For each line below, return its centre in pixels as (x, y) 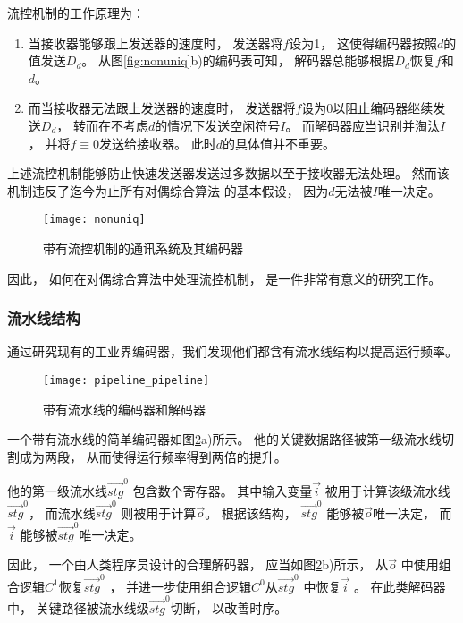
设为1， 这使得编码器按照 (363, 43)
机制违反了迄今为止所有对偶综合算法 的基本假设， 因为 (168, 190)
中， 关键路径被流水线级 (78, 608)
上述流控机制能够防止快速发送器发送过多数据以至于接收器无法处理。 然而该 (228, 173)
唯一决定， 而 (412, 512)
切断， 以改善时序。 (229, 608)
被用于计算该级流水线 (387, 491)
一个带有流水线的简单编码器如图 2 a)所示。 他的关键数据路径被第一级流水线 (225, 439)
